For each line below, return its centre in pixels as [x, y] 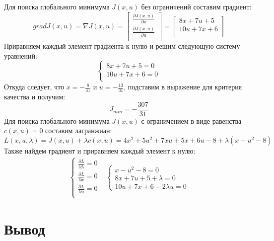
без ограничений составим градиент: [196, 6]
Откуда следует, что [34, 87]
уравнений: [21, 55]
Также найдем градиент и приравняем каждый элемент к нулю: [100, 150]
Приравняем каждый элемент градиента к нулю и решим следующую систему [122, 46]
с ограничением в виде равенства [191, 120]
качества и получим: [35, 97]
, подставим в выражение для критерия [183, 87]
